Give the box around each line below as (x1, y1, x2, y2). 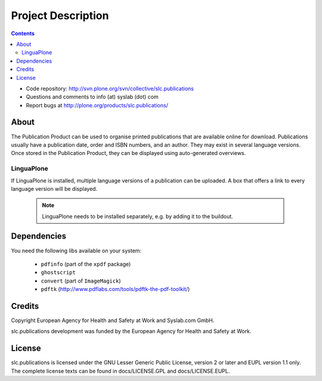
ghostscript (41, 269, 76, 276)
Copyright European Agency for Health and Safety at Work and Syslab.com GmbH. (11, 317, 215, 324)
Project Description (11, 9, 109, 22)
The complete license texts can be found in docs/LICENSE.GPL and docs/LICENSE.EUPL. (11, 367, 230, 374)
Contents (11, 30, 35, 37)
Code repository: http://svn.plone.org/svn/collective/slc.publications (26, 85, 194, 92)
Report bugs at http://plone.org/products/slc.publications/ (26, 101, 168, 109)
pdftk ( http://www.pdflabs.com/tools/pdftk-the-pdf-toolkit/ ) (41, 286, 190, 293)
